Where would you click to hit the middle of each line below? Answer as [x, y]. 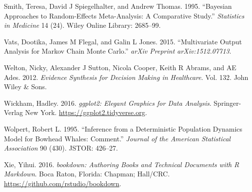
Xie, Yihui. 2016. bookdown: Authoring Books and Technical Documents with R [122, 164]
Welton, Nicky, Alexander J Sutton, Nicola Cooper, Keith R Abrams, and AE [120, 67]
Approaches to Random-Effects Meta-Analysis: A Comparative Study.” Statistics [124, 15]
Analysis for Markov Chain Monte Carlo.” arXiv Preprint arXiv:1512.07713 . [118, 51]
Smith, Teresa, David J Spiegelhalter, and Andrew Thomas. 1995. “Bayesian [118, 6]
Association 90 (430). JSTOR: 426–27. [61, 148]
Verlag [13, 112]
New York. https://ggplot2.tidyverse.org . [86, 112]
